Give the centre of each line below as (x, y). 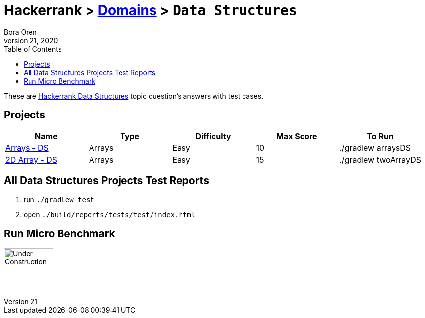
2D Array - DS (31, 159)
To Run (380, 136)
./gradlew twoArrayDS (380, 159)
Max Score (297, 136)
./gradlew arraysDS (375, 148)
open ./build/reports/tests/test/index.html (110, 215)
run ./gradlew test (59, 200)
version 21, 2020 (31, 40)
